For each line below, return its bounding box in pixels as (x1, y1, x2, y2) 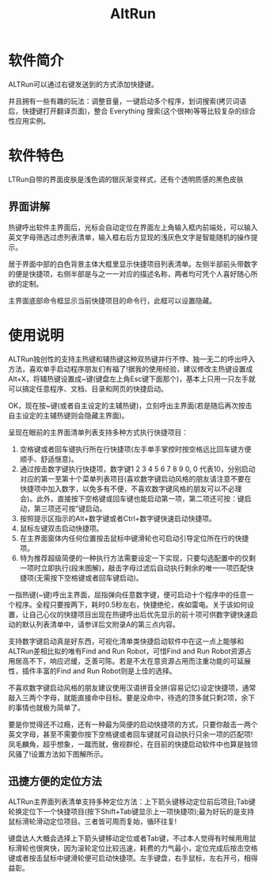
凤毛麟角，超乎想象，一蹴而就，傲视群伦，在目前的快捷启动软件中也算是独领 (8, 739, 258, 749)
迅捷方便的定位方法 (8, 775, 102, 788)
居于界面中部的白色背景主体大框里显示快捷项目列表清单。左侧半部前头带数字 (8, 259, 258, 269)
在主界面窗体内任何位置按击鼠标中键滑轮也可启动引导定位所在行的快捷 (19, 533, 249, 543)
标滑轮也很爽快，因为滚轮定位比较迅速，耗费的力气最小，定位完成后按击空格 (8, 844, 258, 853)
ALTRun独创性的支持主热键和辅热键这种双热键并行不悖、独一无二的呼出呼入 (8, 354, 256, 364)
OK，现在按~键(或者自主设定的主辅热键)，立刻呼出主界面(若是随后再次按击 (8, 401, 253, 410)
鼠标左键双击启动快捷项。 (19, 524, 104, 533)
